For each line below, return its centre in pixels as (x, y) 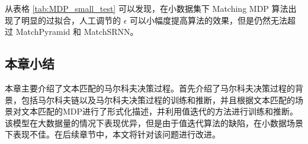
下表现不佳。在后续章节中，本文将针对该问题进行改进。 (113, 134)
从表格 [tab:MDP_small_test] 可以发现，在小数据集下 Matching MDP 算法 (147, 8)
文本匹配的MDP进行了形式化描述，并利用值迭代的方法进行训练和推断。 (160, 111)
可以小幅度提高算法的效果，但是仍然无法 (209, 20)
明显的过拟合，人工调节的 (71, 20)
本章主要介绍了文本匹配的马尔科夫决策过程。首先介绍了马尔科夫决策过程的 (150, 88)
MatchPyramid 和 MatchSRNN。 (77, 32)
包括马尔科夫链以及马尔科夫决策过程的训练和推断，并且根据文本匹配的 (158, 99)
